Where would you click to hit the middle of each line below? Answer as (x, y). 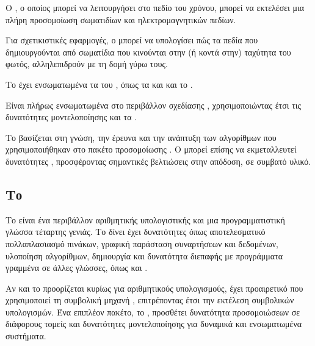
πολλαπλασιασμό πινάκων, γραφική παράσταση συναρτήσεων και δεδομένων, (142, 243)
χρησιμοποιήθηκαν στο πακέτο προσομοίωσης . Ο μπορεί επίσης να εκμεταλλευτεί (151, 149)
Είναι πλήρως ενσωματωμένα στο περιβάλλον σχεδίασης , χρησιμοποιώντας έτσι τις (154, 105)
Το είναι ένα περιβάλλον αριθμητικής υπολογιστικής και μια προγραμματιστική (145, 219)
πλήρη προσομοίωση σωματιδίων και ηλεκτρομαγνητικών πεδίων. (121, 19)
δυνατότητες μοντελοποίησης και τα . (71, 117)
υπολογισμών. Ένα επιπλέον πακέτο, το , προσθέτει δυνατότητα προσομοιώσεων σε (153, 312)
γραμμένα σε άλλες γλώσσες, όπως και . (77, 268)
